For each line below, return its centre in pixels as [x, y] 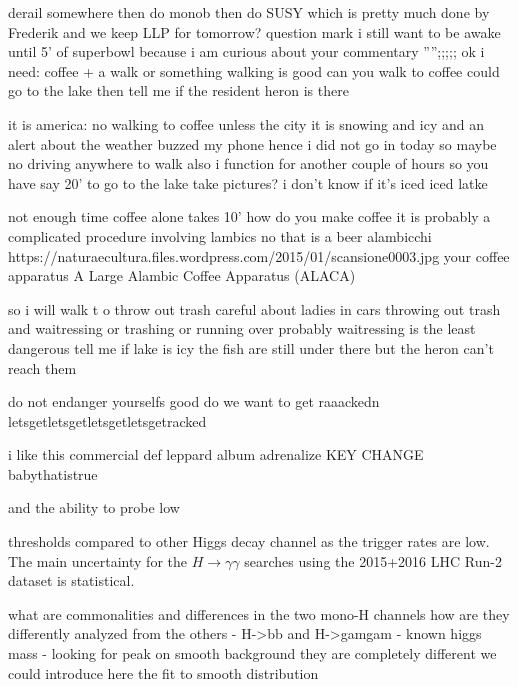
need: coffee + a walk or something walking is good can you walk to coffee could [254, 70]
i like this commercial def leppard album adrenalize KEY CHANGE [216, 454]
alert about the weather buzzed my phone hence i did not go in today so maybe [252, 143]
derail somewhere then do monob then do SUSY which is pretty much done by [249, 12]
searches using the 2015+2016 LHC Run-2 [373, 560]
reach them [42, 367]
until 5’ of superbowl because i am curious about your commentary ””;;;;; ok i [246, 51]
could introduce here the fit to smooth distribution [163, 672]
